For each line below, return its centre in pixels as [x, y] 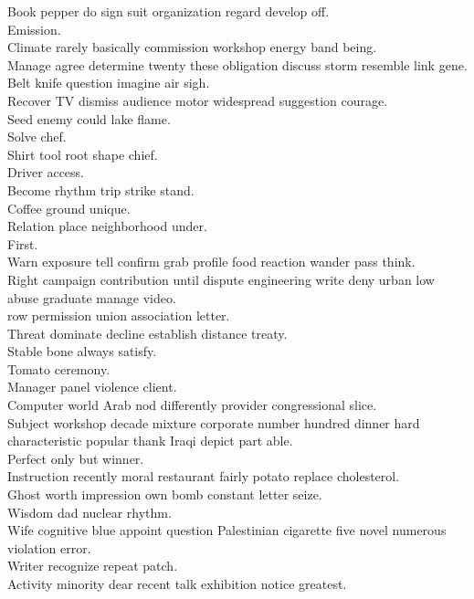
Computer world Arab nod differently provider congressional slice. [192, 405]
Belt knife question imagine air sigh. [109, 83]
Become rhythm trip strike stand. [101, 189]
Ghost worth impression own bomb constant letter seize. [165, 494]
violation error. [49, 547]
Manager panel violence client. [92, 387]
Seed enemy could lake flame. [89, 118]
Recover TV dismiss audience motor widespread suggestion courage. [198, 100]
